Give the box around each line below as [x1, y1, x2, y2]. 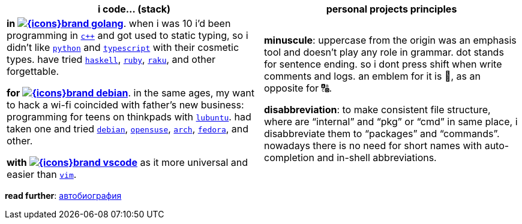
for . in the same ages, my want [7, 87, 254, 99]
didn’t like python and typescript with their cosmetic [7, 41, 239, 53]
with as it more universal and [7, 156, 248, 168]
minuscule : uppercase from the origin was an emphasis [264, 34, 517, 46]
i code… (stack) [97, 3, 171, 15]
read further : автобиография [5, 190, 122, 201]
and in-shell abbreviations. [317, 152, 437, 164]
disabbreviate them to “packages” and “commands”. [264, 128, 500, 140]
